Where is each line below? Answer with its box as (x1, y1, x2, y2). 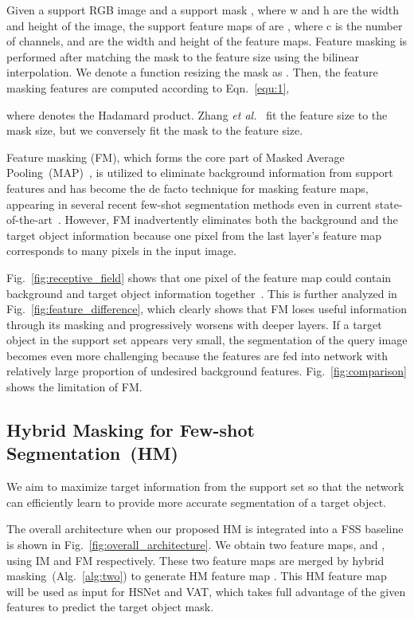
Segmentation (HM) (6, 441, 178, 465)
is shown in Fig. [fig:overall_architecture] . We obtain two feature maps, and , (6, 536, 385, 553)
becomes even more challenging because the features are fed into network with (6, 347, 389, 363)
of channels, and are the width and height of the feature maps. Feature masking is (6, 33, 408, 49)
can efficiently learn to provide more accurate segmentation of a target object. (6, 493, 387, 510)
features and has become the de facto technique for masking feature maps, (6, 179, 369, 196)
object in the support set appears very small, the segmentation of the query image (6, 332, 408, 348)
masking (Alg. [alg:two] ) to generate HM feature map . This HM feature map (6, 567, 387, 584)
